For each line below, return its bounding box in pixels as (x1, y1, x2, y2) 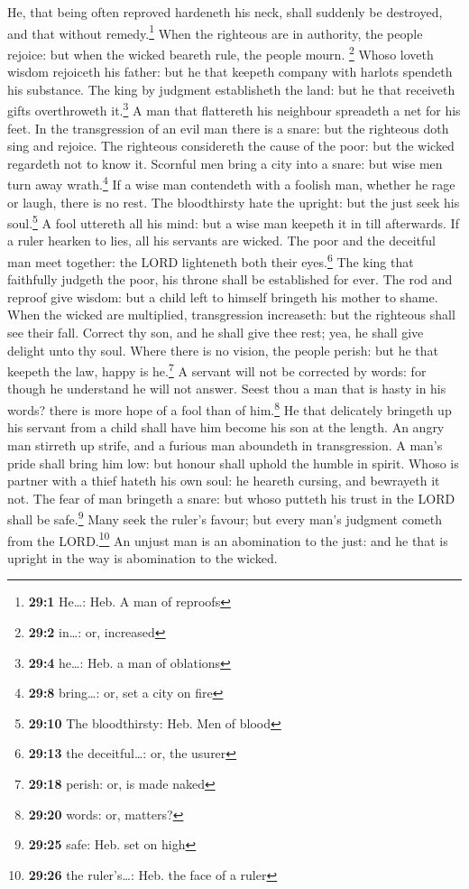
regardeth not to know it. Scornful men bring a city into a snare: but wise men (7, 153, 443, 172)
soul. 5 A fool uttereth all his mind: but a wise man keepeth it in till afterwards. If (7, 211, 459, 232)
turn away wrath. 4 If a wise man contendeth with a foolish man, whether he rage (7, 172, 455, 193)
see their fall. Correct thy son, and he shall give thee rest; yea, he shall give (7, 323, 424, 342)
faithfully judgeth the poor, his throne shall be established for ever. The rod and (7, 270, 453, 289)
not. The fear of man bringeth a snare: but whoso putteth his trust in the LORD (7, 488, 455, 507)
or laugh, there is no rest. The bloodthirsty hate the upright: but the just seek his (7, 192, 460, 211)
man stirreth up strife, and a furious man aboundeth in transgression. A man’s (7, 435, 443, 454)
